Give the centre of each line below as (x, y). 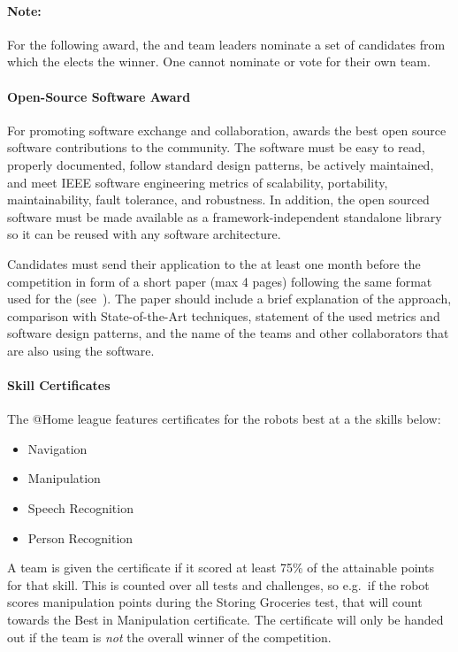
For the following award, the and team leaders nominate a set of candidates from (226, 44)
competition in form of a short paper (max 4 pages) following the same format (220, 281)
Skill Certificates (59, 385)
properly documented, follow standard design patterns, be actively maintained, (221, 164)
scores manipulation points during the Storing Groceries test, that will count (215, 602)
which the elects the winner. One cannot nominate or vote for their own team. (219, 61)
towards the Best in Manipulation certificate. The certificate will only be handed (225, 620)
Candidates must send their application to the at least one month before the (214, 263)
